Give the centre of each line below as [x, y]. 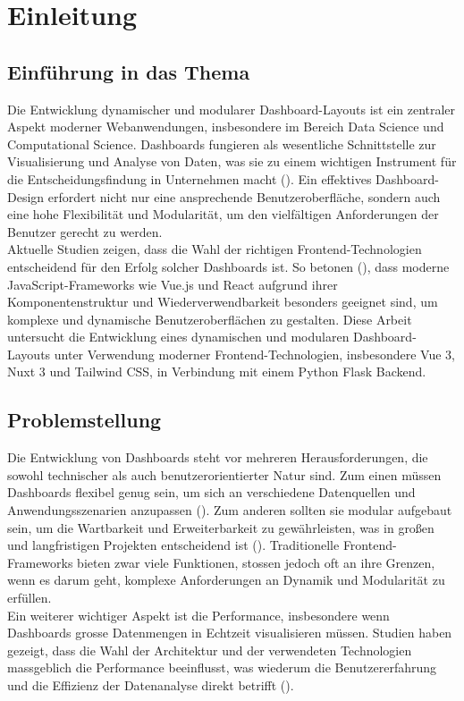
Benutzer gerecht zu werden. [85, 231]
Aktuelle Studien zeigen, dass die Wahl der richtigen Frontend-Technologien [215, 249]
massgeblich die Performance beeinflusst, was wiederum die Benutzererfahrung [222, 667]
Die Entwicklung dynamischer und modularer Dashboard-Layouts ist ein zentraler [232, 109]
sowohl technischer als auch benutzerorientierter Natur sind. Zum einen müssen [224, 474]
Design [26, 196]
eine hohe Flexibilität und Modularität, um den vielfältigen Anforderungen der [223, 214]
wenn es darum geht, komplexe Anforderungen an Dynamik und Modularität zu [226, 580]
